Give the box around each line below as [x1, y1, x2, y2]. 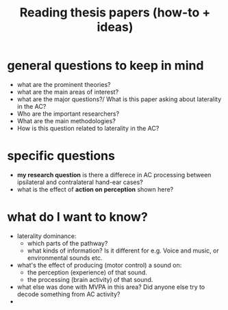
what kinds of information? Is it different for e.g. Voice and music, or [27, 246, 219, 255]
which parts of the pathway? [27, 239, 108, 247]
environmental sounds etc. [27, 253, 103, 261]
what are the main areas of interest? [16, 88, 119, 96]
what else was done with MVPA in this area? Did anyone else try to [16, 283, 205, 291]
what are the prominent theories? [16, 80, 111, 88]
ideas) [97, 19, 134, 35]
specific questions [7, 148, 115, 164]
